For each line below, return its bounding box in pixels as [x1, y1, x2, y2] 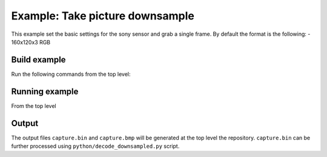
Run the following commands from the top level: [11, 70, 131, 78]
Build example [11, 55, 66, 65]
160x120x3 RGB [11, 38, 51, 45]
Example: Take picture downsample [11, 9, 195, 22]
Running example [11, 86, 79, 96]
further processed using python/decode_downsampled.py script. [11, 142, 180, 150]
